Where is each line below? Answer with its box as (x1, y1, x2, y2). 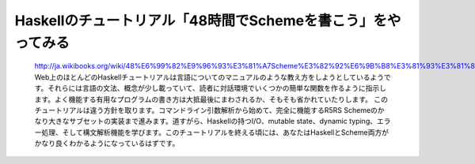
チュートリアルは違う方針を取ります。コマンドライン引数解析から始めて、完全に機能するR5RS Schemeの (34, 105, 378, 114)
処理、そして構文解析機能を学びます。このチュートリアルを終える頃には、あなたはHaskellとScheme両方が (40, 127, 389, 137)
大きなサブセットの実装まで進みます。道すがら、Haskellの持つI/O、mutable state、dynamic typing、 (47, 117, 378, 126)
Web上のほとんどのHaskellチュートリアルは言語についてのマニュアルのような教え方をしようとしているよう (34, 72, 384, 82)
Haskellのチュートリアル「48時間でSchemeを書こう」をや (14, 12, 401, 29)
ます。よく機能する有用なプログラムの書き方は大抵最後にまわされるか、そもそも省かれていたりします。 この (34, 95, 388, 104)
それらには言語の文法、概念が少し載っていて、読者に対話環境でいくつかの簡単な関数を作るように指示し (47, 84, 387, 93)
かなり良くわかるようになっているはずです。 (34, 139, 180, 148)
